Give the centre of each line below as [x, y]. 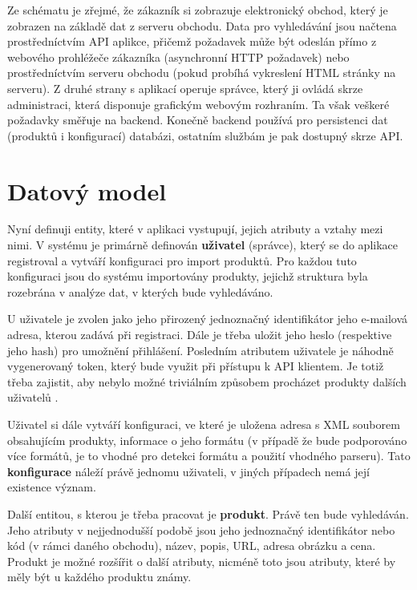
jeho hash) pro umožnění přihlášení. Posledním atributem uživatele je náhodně [200, 350]
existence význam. [52, 487]
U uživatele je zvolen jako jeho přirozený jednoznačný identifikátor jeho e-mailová [208, 319]
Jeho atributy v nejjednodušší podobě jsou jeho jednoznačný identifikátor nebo [201, 529]
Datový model [87, 190]
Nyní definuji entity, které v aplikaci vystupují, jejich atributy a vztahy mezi [195, 229]
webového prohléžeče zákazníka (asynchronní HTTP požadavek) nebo [178, 57]
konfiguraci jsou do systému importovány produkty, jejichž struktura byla [188, 276]
